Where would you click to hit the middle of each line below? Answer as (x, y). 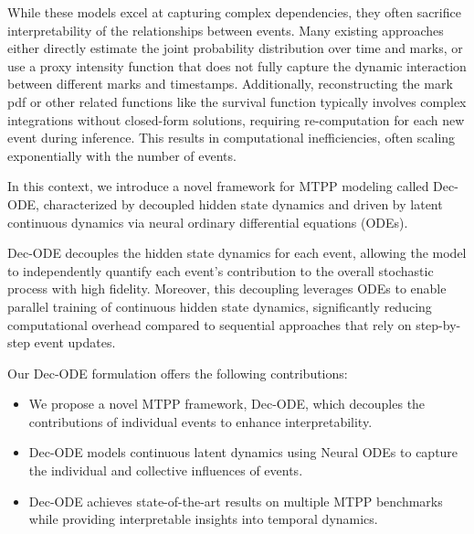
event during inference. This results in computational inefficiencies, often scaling (232, 138)
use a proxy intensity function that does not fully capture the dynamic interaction (237, 65)
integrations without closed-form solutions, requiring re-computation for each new (236, 119)
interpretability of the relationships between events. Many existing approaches (226, 30)
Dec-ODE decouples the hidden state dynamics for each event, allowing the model (237, 253)
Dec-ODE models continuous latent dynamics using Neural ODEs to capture (243, 452)
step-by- (438, 324)
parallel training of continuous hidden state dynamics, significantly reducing (220, 306)
